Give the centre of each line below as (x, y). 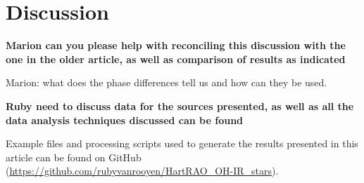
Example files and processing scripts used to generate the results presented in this (182, 143)
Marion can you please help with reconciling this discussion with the (176, 45)
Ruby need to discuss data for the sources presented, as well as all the (180, 106)
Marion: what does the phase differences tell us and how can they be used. (167, 82)
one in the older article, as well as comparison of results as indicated (176, 59)
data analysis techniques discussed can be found (125, 120)
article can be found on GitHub (74, 157)
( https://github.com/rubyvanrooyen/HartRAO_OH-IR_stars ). (142, 171)
